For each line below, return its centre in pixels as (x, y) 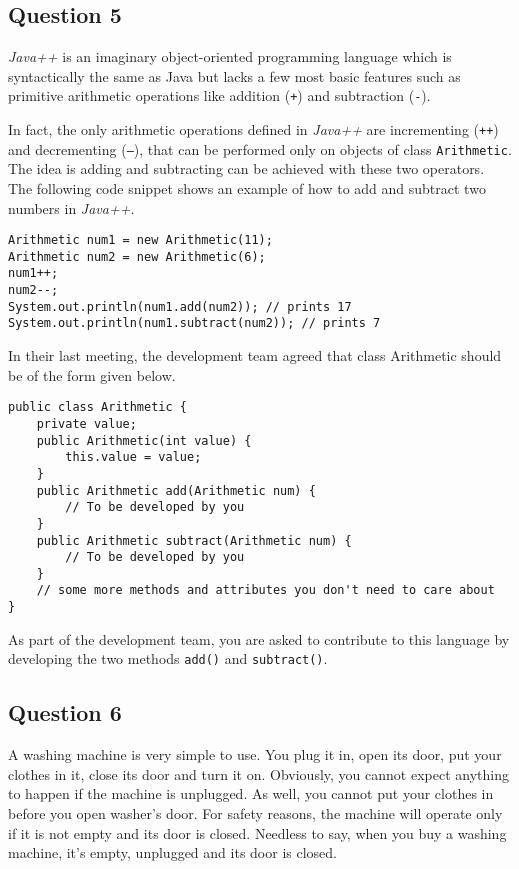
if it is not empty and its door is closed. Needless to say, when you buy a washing (257, 832)
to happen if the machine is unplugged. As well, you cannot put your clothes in (251, 793)
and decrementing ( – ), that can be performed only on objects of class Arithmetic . (260, 148)
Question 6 (65, 712)
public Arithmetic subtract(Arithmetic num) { (194, 540)
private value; (86, 423)
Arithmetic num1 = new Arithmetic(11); (140, 240)
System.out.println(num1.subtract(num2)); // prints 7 (194, 323)
